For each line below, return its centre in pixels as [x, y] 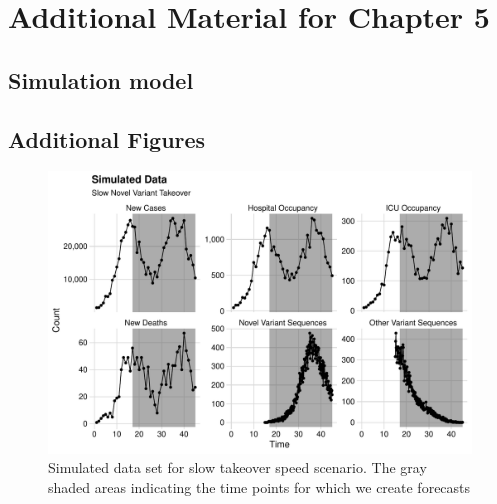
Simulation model [101, 79]
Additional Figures [107, 138]
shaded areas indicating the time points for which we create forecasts [259, 486]
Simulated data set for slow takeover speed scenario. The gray [237, 467]
